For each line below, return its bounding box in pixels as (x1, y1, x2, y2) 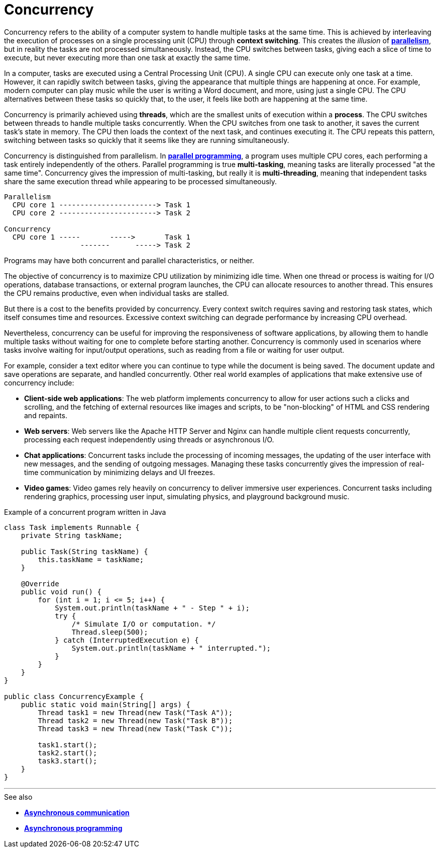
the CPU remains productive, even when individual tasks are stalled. (4, 288, 229, 297)
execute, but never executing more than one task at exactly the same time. (4, 53, 251, 62)
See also (4, 792, 33, 801)
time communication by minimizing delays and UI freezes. (24, 468, 215, 477)
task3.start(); (38, 756, 97, 765)
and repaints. (24, 411, 67, 420)
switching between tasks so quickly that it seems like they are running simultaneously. (4, 135, 289, 144)
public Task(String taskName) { (21, 547, 148, 556)
